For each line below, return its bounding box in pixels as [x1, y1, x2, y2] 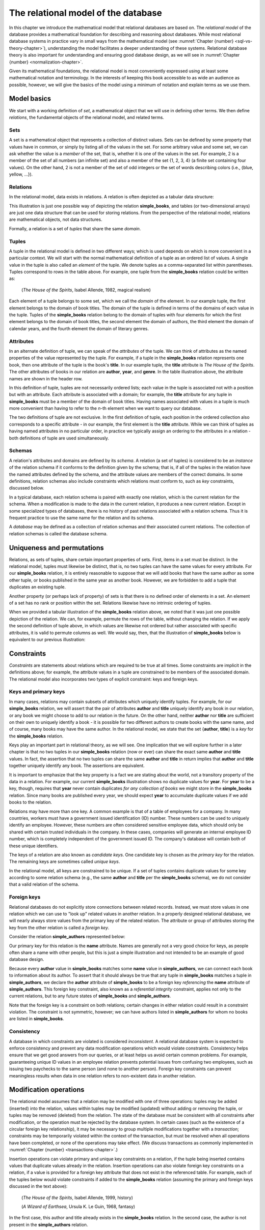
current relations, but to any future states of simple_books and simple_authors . [9, 993, 171, 999]
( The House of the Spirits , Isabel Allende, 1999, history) [21, 1195, 133, 1200]
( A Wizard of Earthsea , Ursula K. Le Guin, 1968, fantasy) [21, 1203, 135, 1209]
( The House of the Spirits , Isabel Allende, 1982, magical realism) [21, 287, 151, 293]
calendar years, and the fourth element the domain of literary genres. [9, 325, 149, 332]
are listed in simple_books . [9, 1016, 64, 1022]
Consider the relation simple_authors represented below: [9, 934, 126, 940]
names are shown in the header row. [9, 375, 83, 381]
